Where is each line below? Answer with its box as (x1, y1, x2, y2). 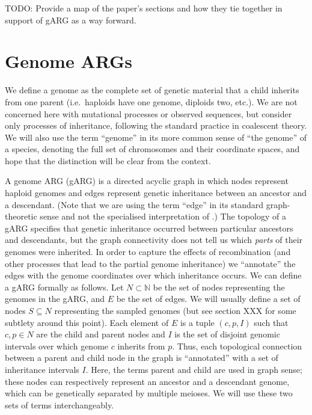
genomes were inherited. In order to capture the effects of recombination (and (5, 245, 291, 258)
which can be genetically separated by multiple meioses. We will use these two (5, 387, 293, 399)
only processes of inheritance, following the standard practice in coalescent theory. (5, 119, 307, 132)
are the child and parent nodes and (36, 328, 165, 340)
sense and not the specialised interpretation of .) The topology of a (40, 210, 286, 223)
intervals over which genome (5, 339, 109, 352)
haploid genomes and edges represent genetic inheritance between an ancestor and (5, 186, 307, 199)
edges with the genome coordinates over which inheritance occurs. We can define (5, 269, 302, 281)
